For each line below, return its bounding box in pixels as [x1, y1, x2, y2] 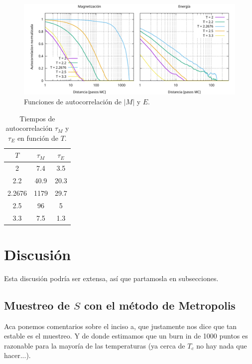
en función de [17, 132, 58, 143]
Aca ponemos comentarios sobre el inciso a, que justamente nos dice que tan [4, 321, 237, 331]
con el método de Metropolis [84, 297, 236, 313]
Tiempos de [19, 113, 55, 123]
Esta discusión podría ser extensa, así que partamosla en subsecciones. [4, 273, 219, 283]
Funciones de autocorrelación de [24, 96, 122, 106]
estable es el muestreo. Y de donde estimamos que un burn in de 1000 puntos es [4, 331, 248, 341]
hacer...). [4, 350, 31, 361]
